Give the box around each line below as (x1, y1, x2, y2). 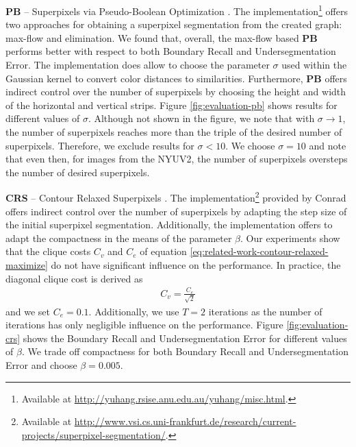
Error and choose (5, 358, 77, 372)
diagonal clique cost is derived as (5, 271, 143, 285)
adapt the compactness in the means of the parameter (5, 230, 232, 245)
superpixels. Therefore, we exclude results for (5, 138, 194, 152)
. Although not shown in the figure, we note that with (88, 111, 315, 125)
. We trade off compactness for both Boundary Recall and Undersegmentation (21, 344, 349, 359)
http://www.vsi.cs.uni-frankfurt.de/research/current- (74, 414, 296, 428)
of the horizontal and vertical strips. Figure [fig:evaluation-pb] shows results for (5, 97, 338, 112)
